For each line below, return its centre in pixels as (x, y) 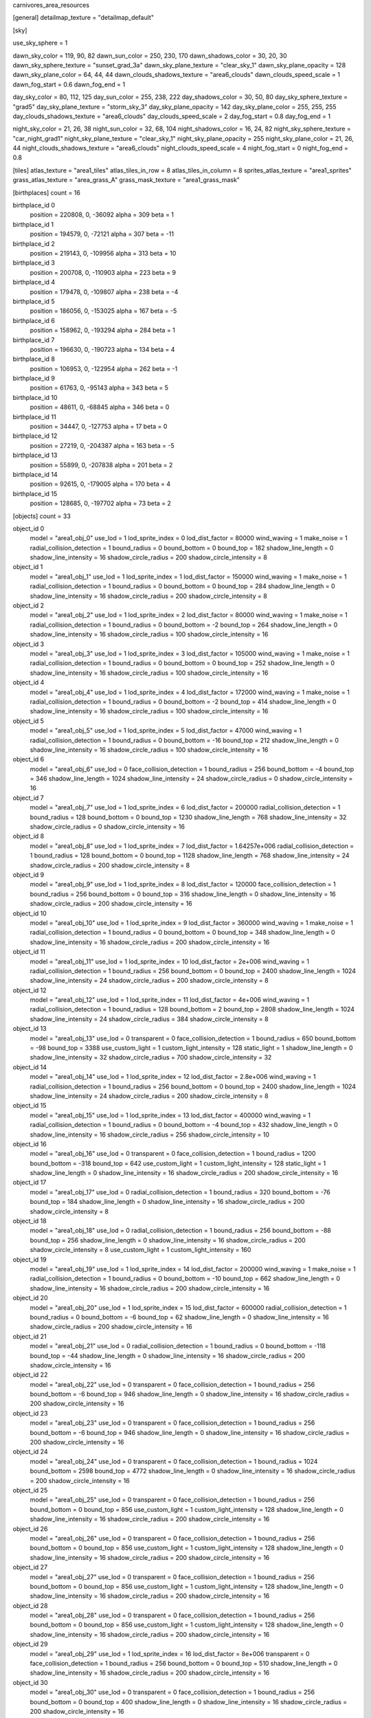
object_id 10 (30, 913)
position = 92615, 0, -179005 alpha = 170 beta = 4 (100, 484)
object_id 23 (30, 1413)
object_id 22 (30, 1375)
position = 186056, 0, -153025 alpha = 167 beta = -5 (103, 311)
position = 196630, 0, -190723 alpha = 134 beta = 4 (102, 349)
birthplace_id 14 (35, 474)
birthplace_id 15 (35, 493)
